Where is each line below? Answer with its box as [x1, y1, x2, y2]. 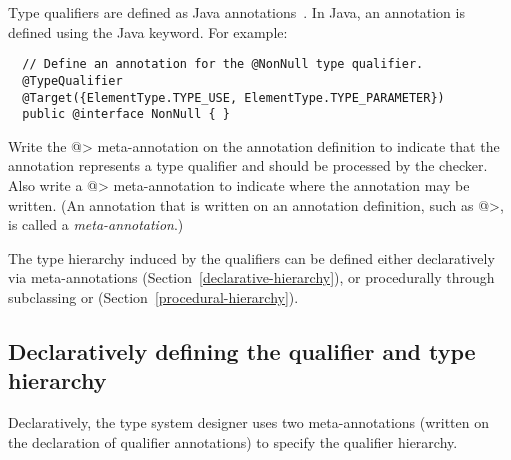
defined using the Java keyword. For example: [8, 21, 288, 42]
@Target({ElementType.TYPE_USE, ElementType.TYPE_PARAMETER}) [22, 90, 445, 105]
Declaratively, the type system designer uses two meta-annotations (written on [8, 412, 490, 433]
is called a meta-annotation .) [8, 214, 184, 235]
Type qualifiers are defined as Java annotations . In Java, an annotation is [8, 2, 465, 22]
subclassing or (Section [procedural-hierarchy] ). [8, 286, 299, 307]
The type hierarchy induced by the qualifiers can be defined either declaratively [8, 247, 495, 268]
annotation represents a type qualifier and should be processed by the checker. [8, 155, 488, 176]
